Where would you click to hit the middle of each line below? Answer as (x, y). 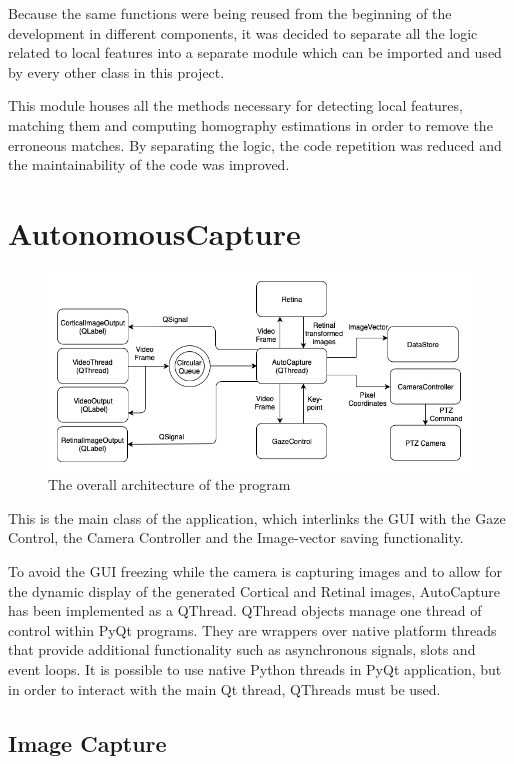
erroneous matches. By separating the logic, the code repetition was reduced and (255, 144)
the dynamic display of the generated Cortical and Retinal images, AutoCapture (254, 590)
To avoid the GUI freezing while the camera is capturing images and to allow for (255, 571)
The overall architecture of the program (169, 484)
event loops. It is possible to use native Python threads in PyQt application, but (255, 669)
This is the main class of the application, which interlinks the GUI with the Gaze (257, 517)
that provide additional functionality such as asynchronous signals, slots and (242, 649)
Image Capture (87, 742)
